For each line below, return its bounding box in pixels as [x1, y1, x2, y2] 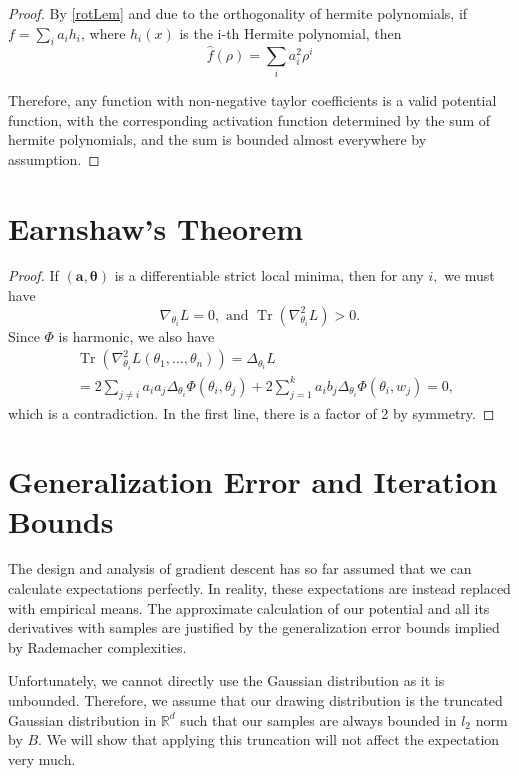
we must [444, 265, 495, 286]
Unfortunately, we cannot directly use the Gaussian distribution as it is [8, 670, 445, 691]
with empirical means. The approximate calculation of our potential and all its [8, 597, 490, 618]
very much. [8, 748, 76, 769]
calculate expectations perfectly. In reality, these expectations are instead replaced [8, 578, 511, 599]
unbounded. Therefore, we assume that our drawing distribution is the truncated [8, 690, 503, 711]
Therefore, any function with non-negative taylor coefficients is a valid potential [8, 89, 497, 110]
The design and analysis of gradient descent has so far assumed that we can [8, 558, 472, 579]
